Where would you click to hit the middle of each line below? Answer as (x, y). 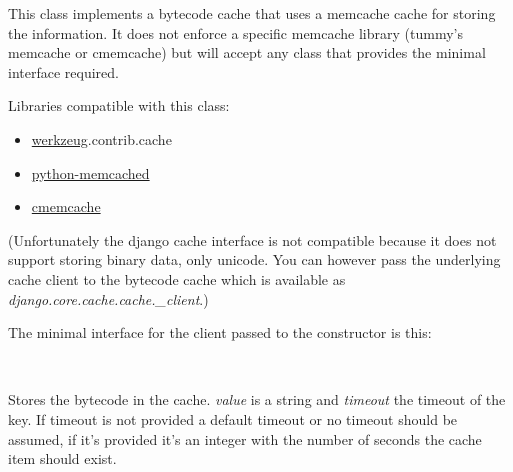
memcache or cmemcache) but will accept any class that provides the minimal (247, 52)
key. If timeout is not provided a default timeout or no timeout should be (233, 418)
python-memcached (90, 172)
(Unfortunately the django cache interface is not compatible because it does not (252, 239)
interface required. (63, 71)
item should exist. (62, 458)
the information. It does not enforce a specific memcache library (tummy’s (235, 32)
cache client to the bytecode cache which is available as (177, 278)
